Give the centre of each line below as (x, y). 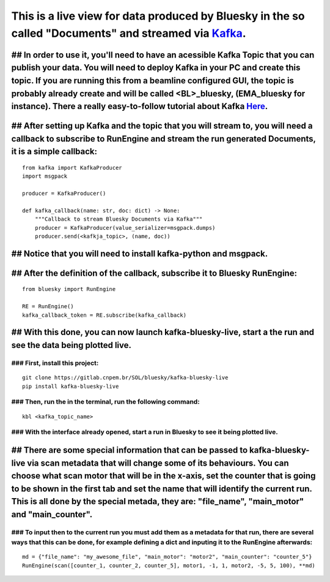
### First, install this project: (55, 363)
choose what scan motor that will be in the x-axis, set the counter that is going (163, 476)
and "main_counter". (52, 514)
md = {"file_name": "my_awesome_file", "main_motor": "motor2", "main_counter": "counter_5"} (167, 557)
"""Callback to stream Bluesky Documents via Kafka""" (119, 219)
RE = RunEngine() (48, 307)
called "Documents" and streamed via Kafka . (129, 33)
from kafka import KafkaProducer (72, 168)
